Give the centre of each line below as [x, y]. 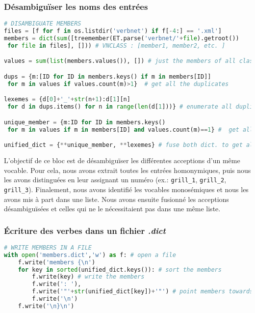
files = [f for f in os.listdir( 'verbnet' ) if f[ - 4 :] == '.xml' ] [113, 31]
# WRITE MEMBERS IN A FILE [48, 247]
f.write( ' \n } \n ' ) [46, 306]
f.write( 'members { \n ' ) [57, 262]
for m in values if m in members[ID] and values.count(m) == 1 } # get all [130, 129]
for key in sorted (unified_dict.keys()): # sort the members [120, 270]
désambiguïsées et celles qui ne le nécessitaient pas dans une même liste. [112, 209]
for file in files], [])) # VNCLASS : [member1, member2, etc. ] [116, 45]
